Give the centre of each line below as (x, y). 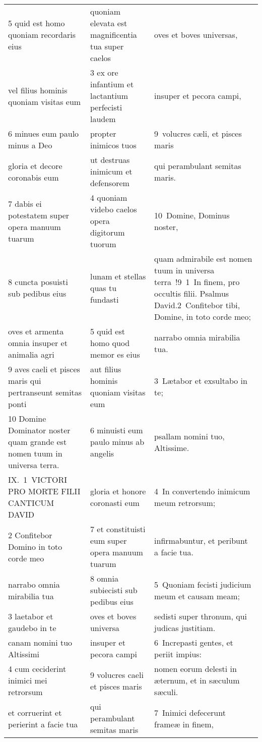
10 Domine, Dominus (192, 215)
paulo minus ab (117, 442)
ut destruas (110, 160)
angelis (102, 453)
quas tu (103, 288)
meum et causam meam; (197, 596)
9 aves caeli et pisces (44, 369)
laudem (103, 119)
